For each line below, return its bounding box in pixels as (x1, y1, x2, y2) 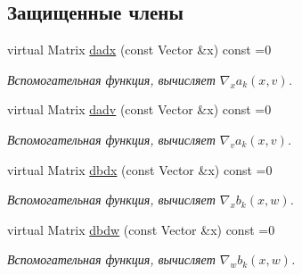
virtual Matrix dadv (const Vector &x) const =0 (7, 100, 272, 119)
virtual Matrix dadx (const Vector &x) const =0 (7, 40, 272, 59)
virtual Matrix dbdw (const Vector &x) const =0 (7, 220, 275, 238)
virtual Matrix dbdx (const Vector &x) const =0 (7, 160, 273, 179)
